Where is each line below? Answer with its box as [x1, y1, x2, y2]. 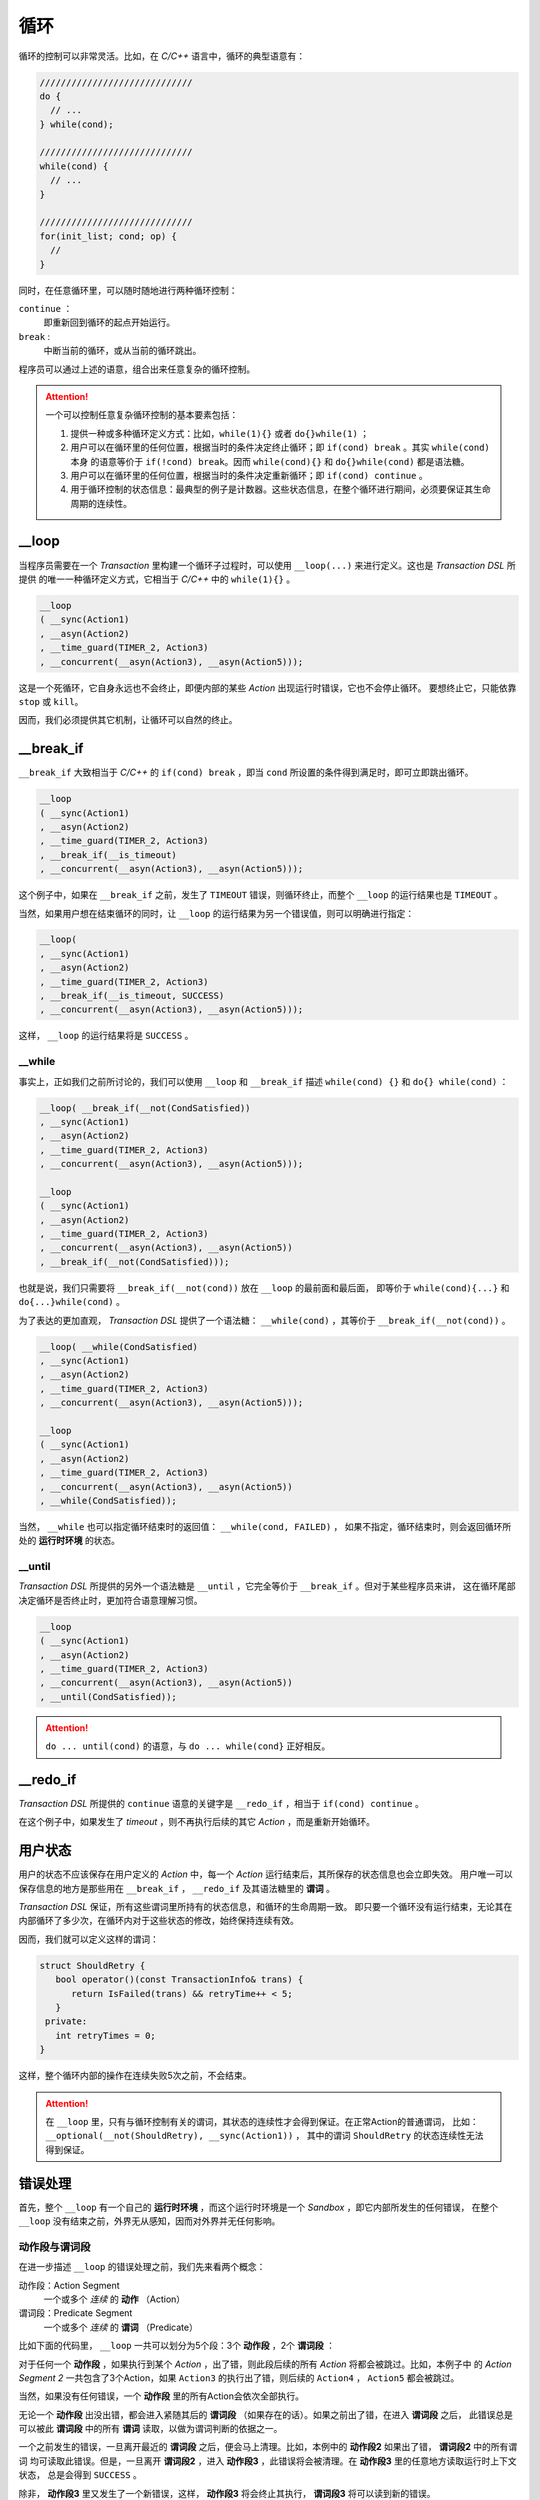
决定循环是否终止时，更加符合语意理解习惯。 [18, 1594, 203, 1606]
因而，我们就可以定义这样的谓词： [18, 1933, 159, 1945]
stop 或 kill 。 [18, 695, 84, 707]
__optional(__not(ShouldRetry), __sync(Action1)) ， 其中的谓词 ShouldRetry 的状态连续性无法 [45, 2130, 484, 2142]
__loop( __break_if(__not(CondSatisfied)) [39, 1102, 251, 1114]
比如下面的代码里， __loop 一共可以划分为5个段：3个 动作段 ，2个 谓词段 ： [18, 2340, 335, 2352]
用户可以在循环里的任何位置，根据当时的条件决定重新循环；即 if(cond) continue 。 [70, 469, 429, 481]
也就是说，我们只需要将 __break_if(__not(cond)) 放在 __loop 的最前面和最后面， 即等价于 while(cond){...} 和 [18, 1281, 510, 1294]
